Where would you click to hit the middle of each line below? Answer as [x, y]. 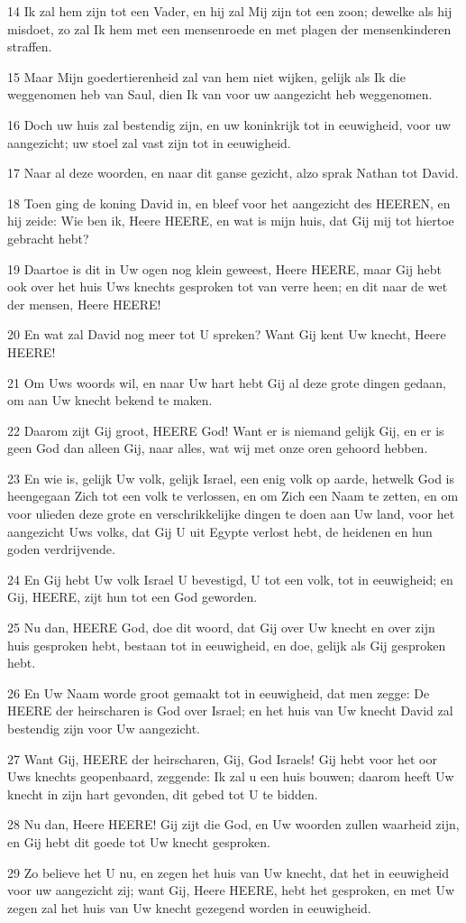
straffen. [30, 46]
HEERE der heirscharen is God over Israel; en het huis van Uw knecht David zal [230, 711]
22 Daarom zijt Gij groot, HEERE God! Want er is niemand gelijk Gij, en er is [226, 430]
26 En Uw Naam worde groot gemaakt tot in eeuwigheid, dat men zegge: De [219, 692]
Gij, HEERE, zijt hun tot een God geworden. [132, 597]
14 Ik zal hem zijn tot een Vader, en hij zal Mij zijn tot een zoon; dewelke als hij [230, 11]
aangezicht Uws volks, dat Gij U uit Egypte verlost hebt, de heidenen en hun [220, 531]
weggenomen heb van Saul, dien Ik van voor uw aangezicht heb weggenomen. [220, 94]
